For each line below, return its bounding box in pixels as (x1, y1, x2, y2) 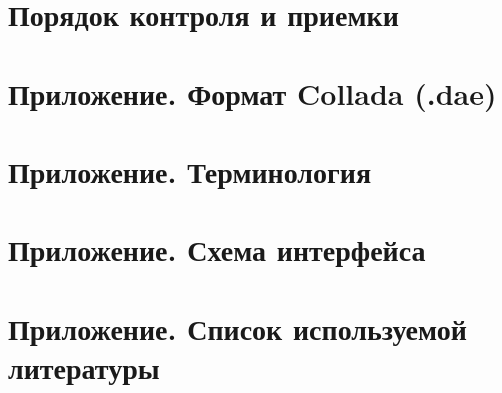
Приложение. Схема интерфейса (8, 229, 426, 270)
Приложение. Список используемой (8, 307, 467, 348)
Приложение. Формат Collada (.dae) (8, 72, 497, 113)
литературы (8, 346, 160, 387)
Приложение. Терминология (8, 150, 372, 191)
